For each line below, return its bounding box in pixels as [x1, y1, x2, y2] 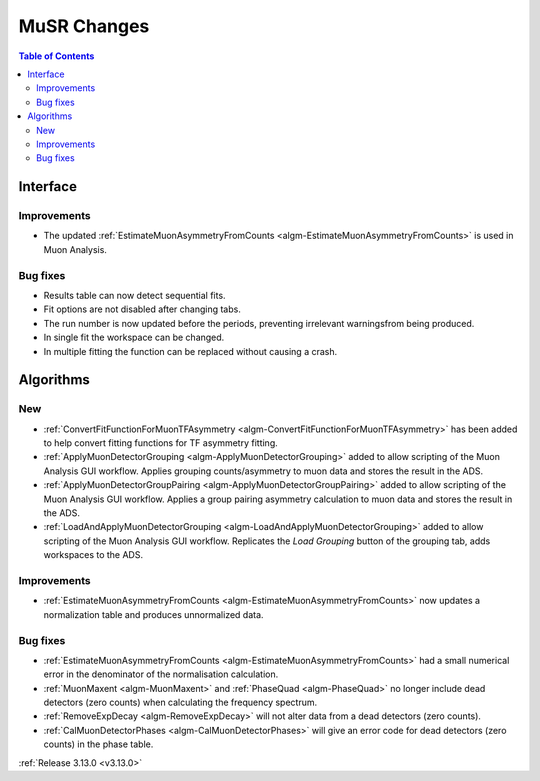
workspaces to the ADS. [43, 549, 144, 561]
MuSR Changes [18, 15, 150, 37]
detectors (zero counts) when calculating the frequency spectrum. [43, 696, 318, 709]
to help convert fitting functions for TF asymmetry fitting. [43, 437, 279, 449]
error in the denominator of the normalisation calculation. [43, 668, 279, 680]
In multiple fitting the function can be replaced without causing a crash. [43, 345, 338, 357]
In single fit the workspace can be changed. [43, 331, 225, 344]
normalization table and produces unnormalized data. [43, 608, 264, 620]
